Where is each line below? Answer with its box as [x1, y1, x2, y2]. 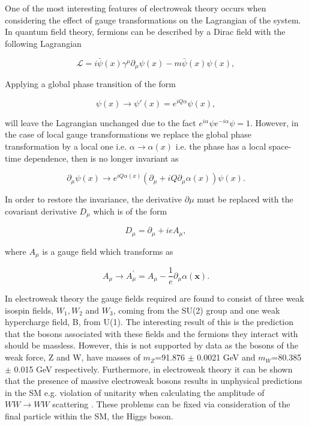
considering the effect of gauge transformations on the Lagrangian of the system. [5, 13, 301, 26]
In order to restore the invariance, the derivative [5, 193, 182, 205]
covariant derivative [5, 204, 77, 217]
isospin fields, [5, 303, 54, 316]
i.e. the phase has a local [175, 139, 266, 152]
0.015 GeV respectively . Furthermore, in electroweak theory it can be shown [14, 362, 293, 375]
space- [268, 139, 292, 152]
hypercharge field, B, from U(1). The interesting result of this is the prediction [5, 315, 294, 328]
